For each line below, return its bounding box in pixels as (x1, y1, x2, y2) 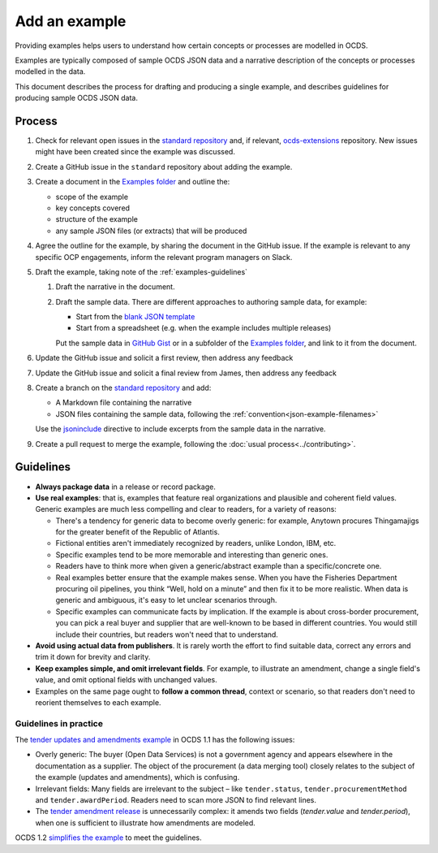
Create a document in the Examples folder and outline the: (35, 177, 230, 187)
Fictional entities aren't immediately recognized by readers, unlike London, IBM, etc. (55, 539, 337, 548)
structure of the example (55, 214, 138, 224)
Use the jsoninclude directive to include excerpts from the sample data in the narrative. (35, 424, 326, 434)
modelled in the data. (15, 67, 86, 76)
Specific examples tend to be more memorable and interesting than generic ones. (55, 549, 328, 560)
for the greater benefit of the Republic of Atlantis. (55, 527, 221, 537)
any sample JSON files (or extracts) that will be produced (55, 226, 247, 236)
